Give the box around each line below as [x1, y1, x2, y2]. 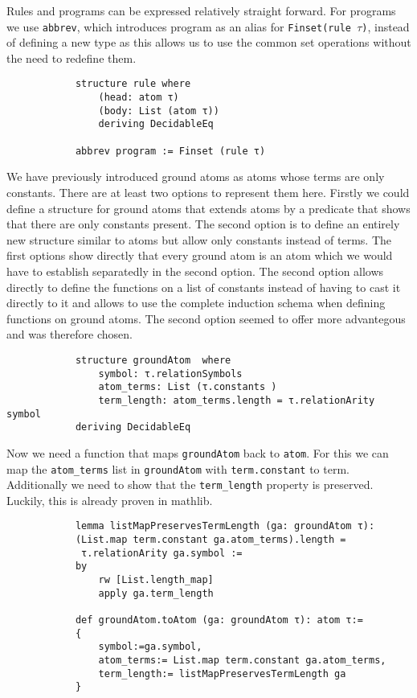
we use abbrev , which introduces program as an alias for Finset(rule [6, 18, 351, 35]
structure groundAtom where [75, 354, 231, 366]
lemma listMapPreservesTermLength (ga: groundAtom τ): [75, 520, 375, 532]
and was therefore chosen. [6, 326, 133, 343]
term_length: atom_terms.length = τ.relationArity [98, 394, 375, 406]
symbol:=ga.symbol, [98, 641, 202, 653]
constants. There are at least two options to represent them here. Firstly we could [6, 183, 410, 200]
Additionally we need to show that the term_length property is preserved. [6, 476, 374, 493]
